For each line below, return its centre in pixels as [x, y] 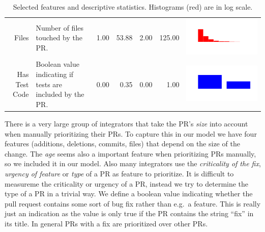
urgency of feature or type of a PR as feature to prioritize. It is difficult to [119, 173]
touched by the [59, 37]
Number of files [60, 27]
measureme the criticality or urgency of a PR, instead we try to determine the [127, 183]
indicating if [55, 74]
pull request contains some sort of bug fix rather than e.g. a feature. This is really [133, 203]
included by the [60, 94]
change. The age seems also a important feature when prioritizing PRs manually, [130, 153]
